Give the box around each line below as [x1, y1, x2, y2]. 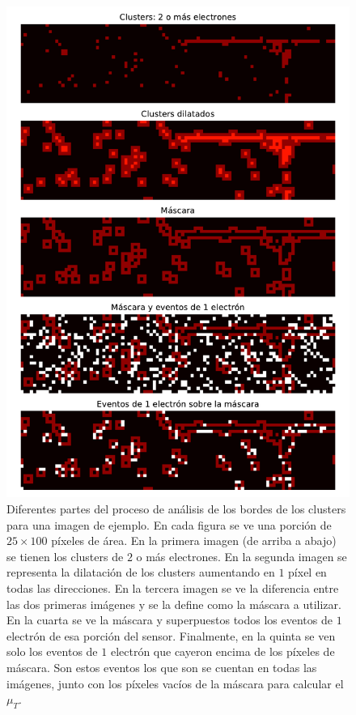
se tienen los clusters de [6, 547, 124, 564]
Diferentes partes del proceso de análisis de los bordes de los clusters [6, 500, 346, 517]
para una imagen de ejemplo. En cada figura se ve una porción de [6, 516, 332, 533]
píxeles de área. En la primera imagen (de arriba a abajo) [51, 532, 337, 549]
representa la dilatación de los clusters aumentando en [6, 564, 275, 581]
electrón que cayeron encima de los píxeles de [110, 643, 335, 660]
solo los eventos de [6, 643, 98, 660]
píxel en [288, 564, 327, 581]
